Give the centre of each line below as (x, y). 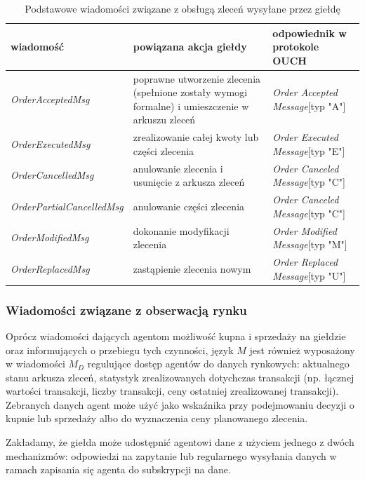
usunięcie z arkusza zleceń (189, 182)
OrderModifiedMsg (50, 237)
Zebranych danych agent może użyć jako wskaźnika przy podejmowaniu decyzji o (180, 404)
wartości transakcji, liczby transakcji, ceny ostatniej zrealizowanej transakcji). (172, 391)
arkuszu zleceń (164, 120)
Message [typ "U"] (309, 275)
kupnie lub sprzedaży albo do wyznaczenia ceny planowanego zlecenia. (157, 418)
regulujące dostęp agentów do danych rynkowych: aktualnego (218, 364)
